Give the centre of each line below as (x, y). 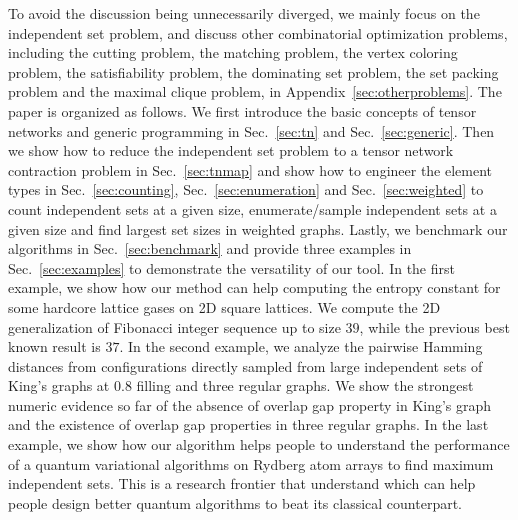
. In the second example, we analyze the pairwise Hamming (301, 346)
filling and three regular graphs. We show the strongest (305, 385)
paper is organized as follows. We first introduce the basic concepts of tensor (242, 110)
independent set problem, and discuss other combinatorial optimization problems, (258, 32)
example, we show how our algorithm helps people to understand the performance (259, 444)
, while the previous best (434, 326)
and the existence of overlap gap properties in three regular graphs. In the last (248, 424)
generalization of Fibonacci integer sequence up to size (174, 326)
